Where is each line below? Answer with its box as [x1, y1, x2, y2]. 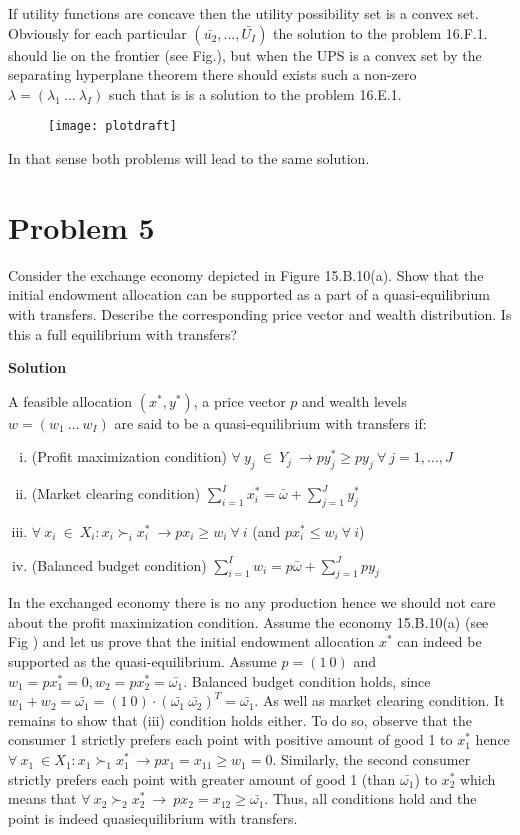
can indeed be [397, 631, 482, 652]
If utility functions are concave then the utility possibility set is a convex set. [8, 3, 479, 23]
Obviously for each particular [8, 22, 187, 43]
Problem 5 [8, 206, 155, 247]
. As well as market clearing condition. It [254, 690, 505, 711]
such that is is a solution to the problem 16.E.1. [108, 83, 402, 104]
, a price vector [193, 390, 286, 411]
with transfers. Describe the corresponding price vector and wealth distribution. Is [8, 303, 512, 324]
